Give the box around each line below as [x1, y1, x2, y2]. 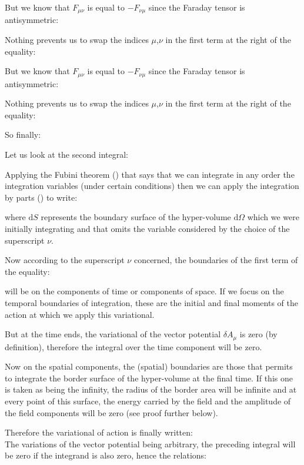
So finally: [5, 128, 41, 141]
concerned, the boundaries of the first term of [133, 254, 298, 266]
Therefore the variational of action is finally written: [5, 426, 193, 439]
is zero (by [239, 328, 278, 340]
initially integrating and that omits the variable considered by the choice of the [5, 222, 290, 235]
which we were [247, 211, 299, 223]
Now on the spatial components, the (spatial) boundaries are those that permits [5, 360, 293, 373]
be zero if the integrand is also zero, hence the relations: [5, 449, 206, 461]
